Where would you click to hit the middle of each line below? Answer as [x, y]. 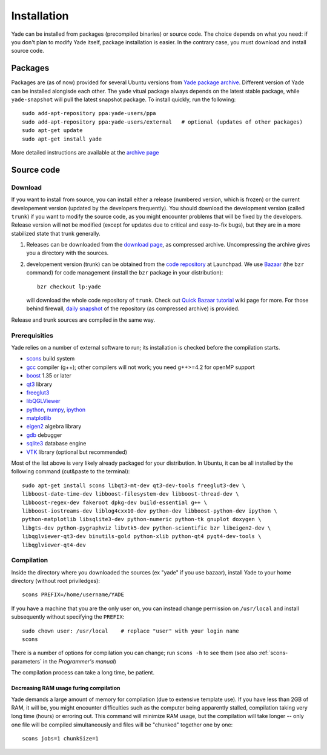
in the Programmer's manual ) [79, 661]
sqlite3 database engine [56, 444]
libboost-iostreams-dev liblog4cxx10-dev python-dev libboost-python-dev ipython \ [150, 511]
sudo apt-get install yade [62, 139]
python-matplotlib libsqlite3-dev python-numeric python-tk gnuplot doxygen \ [142, 519]
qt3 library [39, 384]
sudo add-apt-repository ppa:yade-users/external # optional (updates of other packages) [162, 122]
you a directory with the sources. [68, 253]
